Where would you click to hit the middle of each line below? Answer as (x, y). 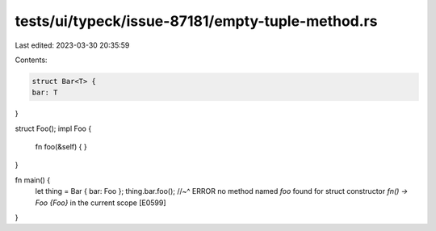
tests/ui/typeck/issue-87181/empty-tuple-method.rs (196, 21)
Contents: (31, 60)
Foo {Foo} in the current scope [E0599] (101, 203)
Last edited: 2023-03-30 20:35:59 (72, 45)
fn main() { (33, 180)
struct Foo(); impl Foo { (53, 128)
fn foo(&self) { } (61, 147)
